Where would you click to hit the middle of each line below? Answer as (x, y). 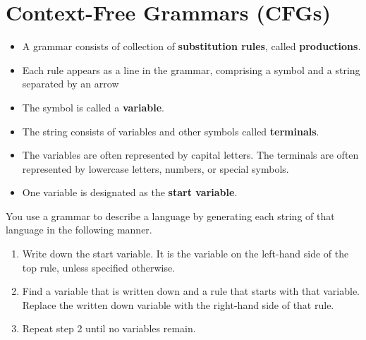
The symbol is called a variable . (93, 107)
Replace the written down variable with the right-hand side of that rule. (178, 304)
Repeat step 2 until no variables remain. (109, 328)
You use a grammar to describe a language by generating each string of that (170, 215)
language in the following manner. (79, 230)
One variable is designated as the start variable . (130, 192)
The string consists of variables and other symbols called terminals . (171, 131)
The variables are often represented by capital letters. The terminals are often (190, 155)
